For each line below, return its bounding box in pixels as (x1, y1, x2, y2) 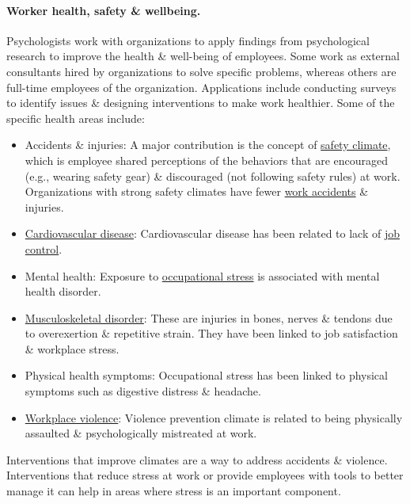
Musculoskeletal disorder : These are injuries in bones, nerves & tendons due (25, 309, 393, 326)
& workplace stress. (25, 340, 120, 357)
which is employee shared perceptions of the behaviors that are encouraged (25, 151, 389, 168)
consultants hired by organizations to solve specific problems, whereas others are (6, 63, 397, 79)
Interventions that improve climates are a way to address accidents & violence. (6, 451, 388, 468)
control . (25, 240, 63, 257)
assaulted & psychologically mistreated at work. (25, 425, 257, 441)
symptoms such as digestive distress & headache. (25, 383, 261, 399)
